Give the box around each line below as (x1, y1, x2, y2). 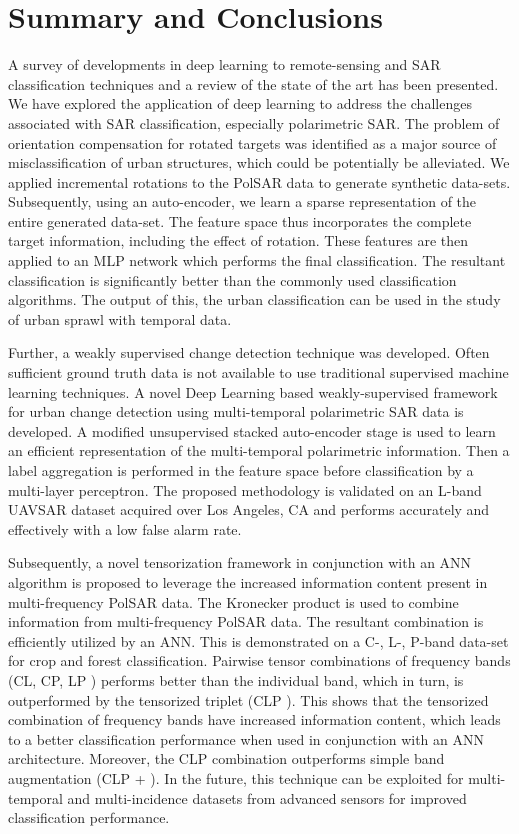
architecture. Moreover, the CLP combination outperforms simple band (8, 748, 445, 769)
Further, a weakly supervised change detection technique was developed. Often (8, 342, 490, 363)
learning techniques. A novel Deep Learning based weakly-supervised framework (8, 381, 498, 402)
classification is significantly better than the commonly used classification (8, 269, 457, 290)
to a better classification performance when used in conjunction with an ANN (8, 728, 484, 749)
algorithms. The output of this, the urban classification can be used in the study (8, 289, 501, 310)
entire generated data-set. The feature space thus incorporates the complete (8, 210, 472, 231)
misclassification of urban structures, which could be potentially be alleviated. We (8, 152, 510, 173)
